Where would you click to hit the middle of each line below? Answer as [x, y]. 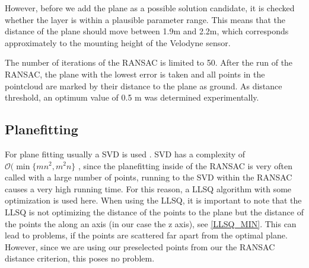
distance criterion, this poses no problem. [80, 258]
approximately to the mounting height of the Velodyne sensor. [118, 42]
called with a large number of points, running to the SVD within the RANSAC [149, 177]
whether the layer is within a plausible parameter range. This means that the [145, 19]
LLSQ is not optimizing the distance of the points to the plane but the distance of [154, 212]
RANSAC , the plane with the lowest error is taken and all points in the [135, 74]
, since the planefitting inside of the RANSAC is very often [186, 165]
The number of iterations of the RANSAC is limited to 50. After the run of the [149, 62]
